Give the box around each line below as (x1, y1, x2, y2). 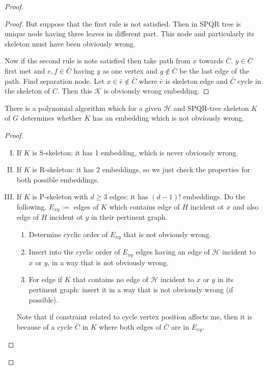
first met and (5, 65, 45, 76)
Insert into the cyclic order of (29, 246, 120, 257)
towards (199, 55, 224, 66)
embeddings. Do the (183, 191, 246, 202)
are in (171, 321, 189, 332)
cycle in (237, 75, 261, 86)
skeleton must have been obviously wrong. (5, 38, 136, 49)
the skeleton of (5, 85, 50, 96)
